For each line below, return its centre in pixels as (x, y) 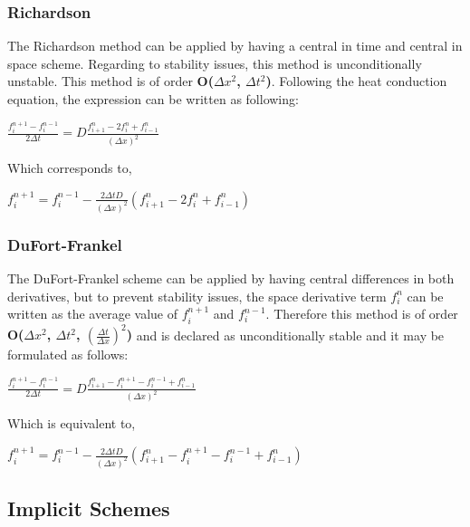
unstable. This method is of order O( (110, 81)
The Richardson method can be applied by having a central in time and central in (235, 46)
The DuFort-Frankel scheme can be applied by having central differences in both (231, 278)
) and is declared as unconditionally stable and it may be (285, 335)
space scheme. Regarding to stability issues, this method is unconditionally (215, 63)
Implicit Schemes (89, 508)
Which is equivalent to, (72, 423)
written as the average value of (92, 314)
